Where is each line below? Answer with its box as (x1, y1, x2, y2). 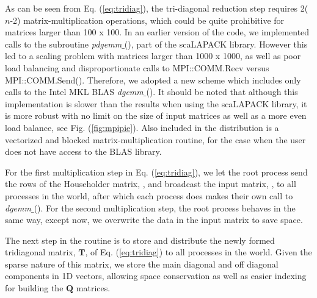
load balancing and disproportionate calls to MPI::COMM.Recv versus (5, 61, 269, 74)
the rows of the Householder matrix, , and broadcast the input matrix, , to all (5, 177, 296, 190)
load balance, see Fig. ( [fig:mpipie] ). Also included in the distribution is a (5, 121, 279, 133)
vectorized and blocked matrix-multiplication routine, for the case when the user (5, 133, 306, 146)
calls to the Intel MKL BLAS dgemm (5, 85, 144, 98)
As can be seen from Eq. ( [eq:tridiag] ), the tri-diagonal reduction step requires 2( (5, 2, 308, 14)
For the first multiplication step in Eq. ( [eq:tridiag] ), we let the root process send (5, 165, 308, 178)
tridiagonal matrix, (5, 246, 76, 258)
